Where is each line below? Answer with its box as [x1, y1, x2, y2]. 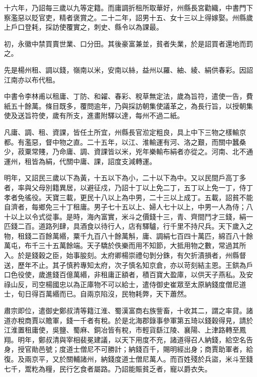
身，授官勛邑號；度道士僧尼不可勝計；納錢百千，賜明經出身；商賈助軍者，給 [4, 344, 253, 354]
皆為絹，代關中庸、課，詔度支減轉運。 [31, 156, 156, 166]
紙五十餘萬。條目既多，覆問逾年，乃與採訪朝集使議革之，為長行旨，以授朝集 [4, 100, 253, 111]
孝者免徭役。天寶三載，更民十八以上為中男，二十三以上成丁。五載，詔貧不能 [4, 192, 253, 202]
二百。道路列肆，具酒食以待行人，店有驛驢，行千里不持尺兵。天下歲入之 [17, 221, 253, 231]
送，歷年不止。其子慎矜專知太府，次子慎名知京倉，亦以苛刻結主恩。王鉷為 [4, 259, 246, 270]
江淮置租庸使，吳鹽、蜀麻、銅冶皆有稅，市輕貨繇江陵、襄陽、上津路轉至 [4, 325, 239, 335]
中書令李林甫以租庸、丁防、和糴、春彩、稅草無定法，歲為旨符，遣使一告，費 [4, 91, 253, 101]
